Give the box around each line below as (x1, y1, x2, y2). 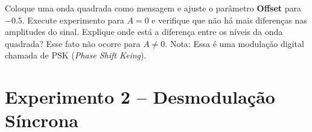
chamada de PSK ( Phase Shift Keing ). (5, 49, 147, 61)
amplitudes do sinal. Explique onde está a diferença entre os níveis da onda (5, 25, 283, 38)
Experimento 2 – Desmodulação (5, 84, 275, 109)
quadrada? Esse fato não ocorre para (5, 37, 141, 49)
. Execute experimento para (22, 13, 124, 26)
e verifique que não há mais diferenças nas (151, 13, 307, 26)
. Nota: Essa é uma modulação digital (165, 37, 304, 49)
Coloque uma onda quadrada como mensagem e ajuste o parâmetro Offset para (5, 2, 301, 14)
